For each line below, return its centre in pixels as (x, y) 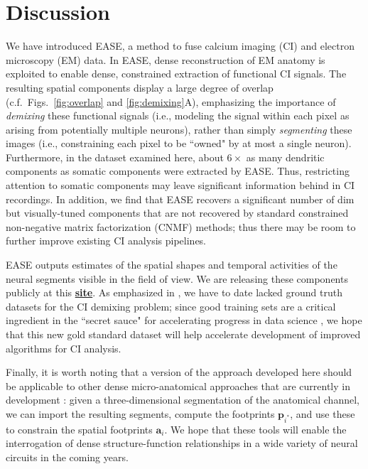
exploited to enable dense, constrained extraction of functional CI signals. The (176, 74)
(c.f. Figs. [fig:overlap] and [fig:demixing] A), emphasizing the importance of (171, 101)
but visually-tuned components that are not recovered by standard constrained (177, 213)
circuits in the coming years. (67, 457)
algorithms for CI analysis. (64, 348)
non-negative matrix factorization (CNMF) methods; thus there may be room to (181, 226)
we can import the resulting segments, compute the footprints (140, 413)
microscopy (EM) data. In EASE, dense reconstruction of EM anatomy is (166, 59)
